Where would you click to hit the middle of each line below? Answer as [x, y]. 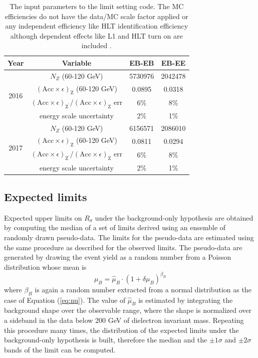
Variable [77, 62]
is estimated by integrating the [186, 300]
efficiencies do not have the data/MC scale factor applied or [96, 16]
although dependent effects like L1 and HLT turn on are [96, 35]
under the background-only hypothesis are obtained [174, 217]
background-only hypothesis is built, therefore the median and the [106, 340]
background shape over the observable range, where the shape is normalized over [128, 310]
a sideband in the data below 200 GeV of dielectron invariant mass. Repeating [124, 320]
